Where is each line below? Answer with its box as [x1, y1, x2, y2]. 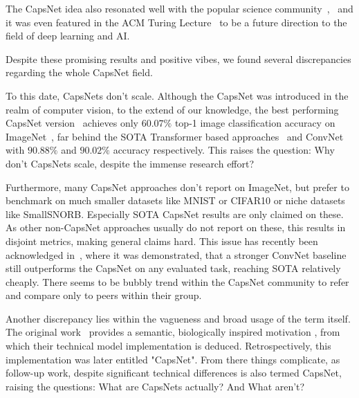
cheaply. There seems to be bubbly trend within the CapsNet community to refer [6, 274, 349, 289]
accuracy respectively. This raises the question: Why [113, 143, 335, 157]
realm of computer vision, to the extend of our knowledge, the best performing [6, 102, 339, 116]
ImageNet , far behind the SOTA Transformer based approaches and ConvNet [6, 129, 344, 143]
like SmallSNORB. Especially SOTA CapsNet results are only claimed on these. [6, 206, 344, 221]
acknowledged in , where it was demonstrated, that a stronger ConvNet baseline [6, 247, 347, 262]
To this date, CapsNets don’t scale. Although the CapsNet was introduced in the [6, 88, 349, 102]
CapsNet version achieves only [6, 116, 138, 130]
